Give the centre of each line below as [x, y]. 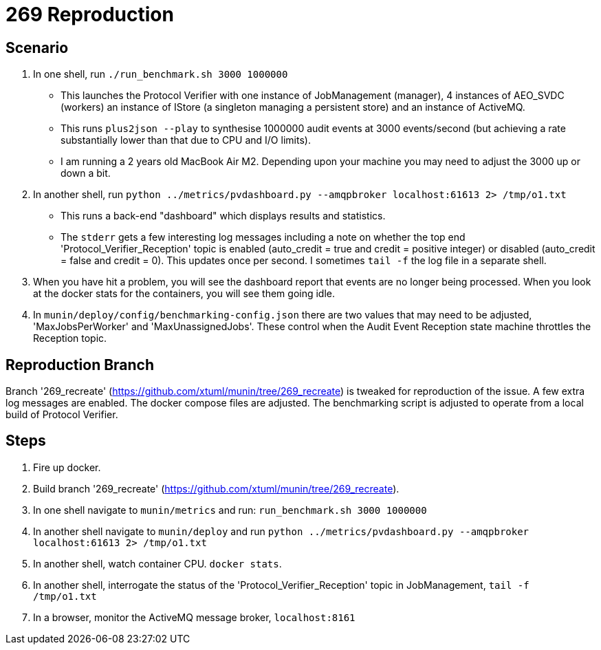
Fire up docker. [67, 467]
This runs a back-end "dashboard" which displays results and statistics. [223, 216]
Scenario [37, 47]
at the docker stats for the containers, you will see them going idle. [184, 294]
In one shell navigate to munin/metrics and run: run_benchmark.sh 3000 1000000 [230, 510]
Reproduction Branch [80, 365]
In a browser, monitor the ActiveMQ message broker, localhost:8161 [194, 617]
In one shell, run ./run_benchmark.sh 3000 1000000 [161, 74]
